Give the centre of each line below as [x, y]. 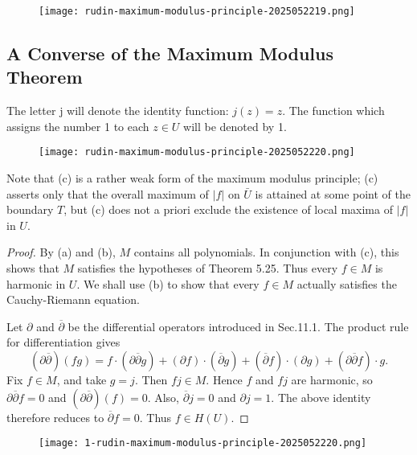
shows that [33, 268]
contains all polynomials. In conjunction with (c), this [266, 252]
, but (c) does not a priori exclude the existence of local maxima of [228, 209]
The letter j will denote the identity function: [118, 111]
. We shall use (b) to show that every [168, 283]
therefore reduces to [55, 417]
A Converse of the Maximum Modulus [170, 53]
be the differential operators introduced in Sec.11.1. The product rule [238, 326]
